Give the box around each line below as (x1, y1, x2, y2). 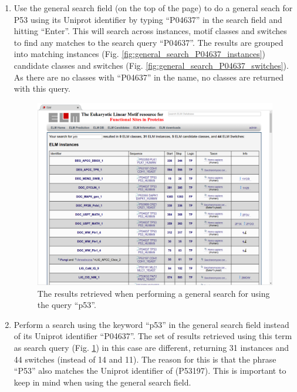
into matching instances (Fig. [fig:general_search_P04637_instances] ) (14, 48, 266, 60)
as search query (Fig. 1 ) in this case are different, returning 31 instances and (14, 341, 289, 354)
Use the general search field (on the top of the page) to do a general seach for (14, 2, 293, 14)
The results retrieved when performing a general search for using (37, 287, 270, 299)
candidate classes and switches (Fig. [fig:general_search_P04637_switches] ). (14, 59, 289, 71)
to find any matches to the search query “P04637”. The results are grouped (14, 36, 283, 48)
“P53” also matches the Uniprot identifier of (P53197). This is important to (14, 364, 286, 377)
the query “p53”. (37, 299, 96, 311)
